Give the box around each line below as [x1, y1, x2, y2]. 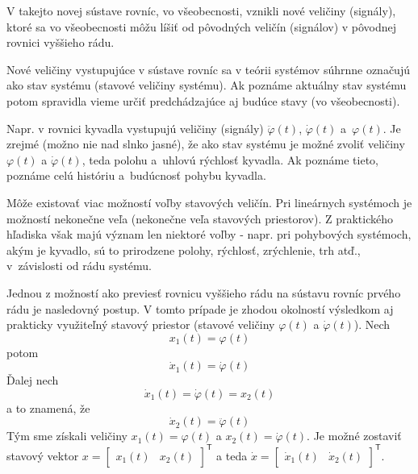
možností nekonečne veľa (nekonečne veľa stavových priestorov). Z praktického [6, 210, 394, 227]
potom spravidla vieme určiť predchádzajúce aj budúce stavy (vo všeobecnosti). [6, 92, 400, 109]
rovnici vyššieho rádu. [6, 34, 115, 51]
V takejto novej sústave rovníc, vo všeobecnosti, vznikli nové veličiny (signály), [6, 2, 396, 19]
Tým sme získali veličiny [6, 427, 127, 444]
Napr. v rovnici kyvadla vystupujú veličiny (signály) [6, 119, 264, 136]
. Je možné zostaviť [307, 427, 402, 444]
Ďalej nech [6, 372, 59, 389]
